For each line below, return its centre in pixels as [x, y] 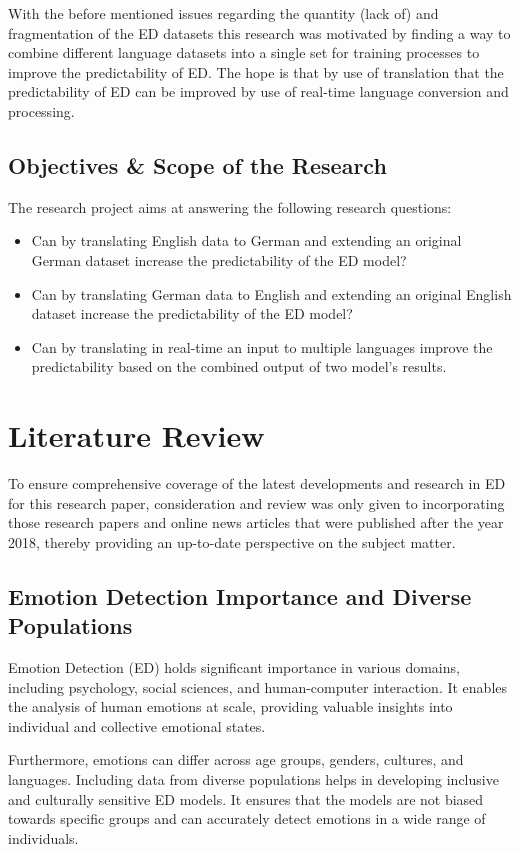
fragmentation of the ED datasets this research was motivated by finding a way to [259, 32]
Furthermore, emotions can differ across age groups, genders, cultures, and [236, 759]
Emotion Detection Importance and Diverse [240, 595]
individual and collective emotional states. [137, 725]
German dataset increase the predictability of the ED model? [219, 259]
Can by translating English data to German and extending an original [246, 240]
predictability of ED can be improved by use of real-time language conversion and [258, 91]
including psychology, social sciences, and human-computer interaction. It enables [258, 686]
